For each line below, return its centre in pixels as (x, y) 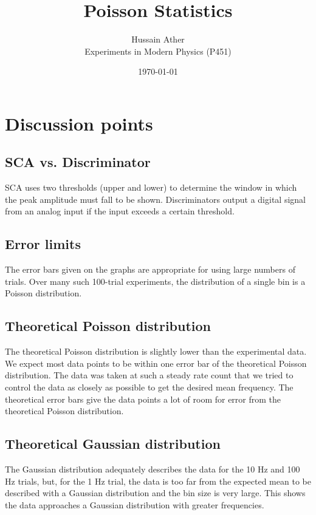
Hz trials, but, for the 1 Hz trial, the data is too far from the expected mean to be (158, 481)
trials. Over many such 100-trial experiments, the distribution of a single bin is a (155, 281)
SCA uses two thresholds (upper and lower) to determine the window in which (151, 187)
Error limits (43, 244)
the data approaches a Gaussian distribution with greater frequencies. (135, 504)
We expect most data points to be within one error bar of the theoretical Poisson (156, 363)
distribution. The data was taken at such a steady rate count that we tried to (149, 375)
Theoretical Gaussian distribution (113, 444)
